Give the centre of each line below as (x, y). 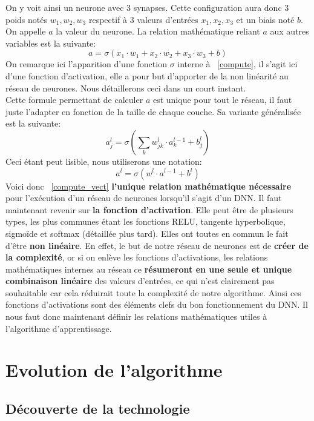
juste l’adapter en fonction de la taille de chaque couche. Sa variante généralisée (153, 111)
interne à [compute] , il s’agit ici (237, 64)
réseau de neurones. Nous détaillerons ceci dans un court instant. (126, 88)
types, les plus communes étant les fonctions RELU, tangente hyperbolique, (146, 221)
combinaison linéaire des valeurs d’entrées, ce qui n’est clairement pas (140, 281)
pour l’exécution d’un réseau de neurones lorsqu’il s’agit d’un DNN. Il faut (144, 198)
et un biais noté (265, 19)
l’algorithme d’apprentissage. (59, 328)
